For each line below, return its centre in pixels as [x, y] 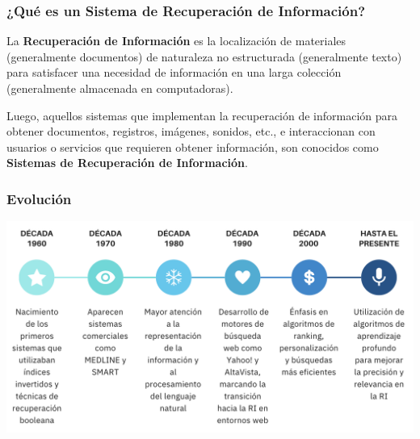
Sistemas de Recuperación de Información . [127, 163]
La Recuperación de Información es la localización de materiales [176, 41]
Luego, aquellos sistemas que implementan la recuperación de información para [202, 115]
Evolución [39, 198]
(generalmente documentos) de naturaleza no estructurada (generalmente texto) [204, 56]
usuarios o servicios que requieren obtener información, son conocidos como [193, 146]
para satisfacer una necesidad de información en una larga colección [174, 72]
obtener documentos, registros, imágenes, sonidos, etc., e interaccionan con [191, 131]
